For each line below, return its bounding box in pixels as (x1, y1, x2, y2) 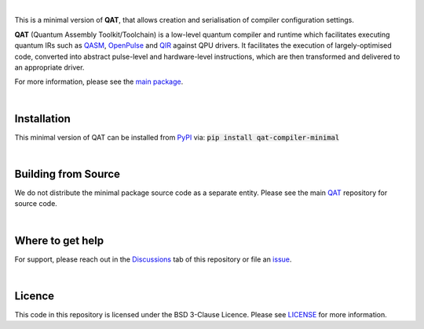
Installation (14, 112, 71, 125)
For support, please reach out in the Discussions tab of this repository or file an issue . (14, 255, 292, 264)
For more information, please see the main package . (14, 77, 184, 86)
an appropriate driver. (14, 63, 85, 72)
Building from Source (14, 167, 121, 180)
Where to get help (14, 233, 104, 247)
